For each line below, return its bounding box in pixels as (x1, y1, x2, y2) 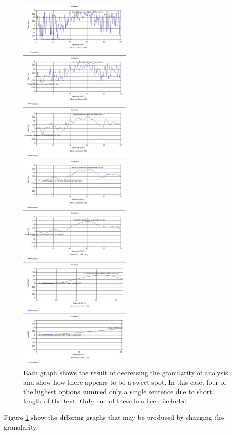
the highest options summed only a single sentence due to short (23, 386, 212, 396)
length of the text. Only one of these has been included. (23, 396, 189, 406)
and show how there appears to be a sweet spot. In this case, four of (23, 377, 226, 387)
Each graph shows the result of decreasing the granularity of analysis (23, 367, 228, 377)
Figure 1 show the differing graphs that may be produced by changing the (4, 412, 224, 422)
